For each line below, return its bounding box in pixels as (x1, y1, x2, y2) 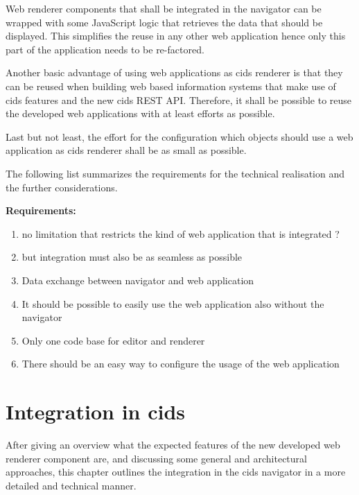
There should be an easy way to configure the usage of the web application (21, 356, 340, 371)
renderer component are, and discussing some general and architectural (6, 451, 307, 465)
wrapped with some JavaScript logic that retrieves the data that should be (6, 15, 323, 29)
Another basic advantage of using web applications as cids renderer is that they (6, 65, 343, 80)
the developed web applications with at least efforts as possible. (6, 106, 275, 121)
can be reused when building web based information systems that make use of (6, 78, 336, 93)
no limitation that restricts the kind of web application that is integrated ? (21, 226, 340, 241)
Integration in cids (6, 397, 186, 426)
